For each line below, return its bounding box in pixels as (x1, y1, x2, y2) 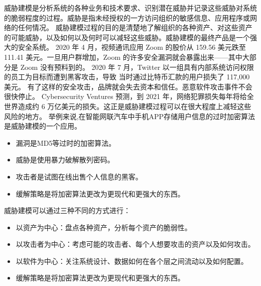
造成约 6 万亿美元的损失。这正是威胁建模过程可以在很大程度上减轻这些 (18, 101, 251, 111)
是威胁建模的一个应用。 (4, 121, 81, 131)
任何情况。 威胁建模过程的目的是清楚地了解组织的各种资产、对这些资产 (18, 22, 252, 33)
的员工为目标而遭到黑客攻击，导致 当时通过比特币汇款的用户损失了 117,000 (4, 71, 250, 82)
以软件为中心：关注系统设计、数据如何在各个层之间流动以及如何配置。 (16, 255, 248, 266)
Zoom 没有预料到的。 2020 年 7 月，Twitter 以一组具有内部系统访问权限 (20, 61, 254, 72)
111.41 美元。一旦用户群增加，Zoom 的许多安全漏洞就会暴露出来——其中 (4, 51, 242, 62)
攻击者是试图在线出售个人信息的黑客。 (16, 171, 143, 181)
